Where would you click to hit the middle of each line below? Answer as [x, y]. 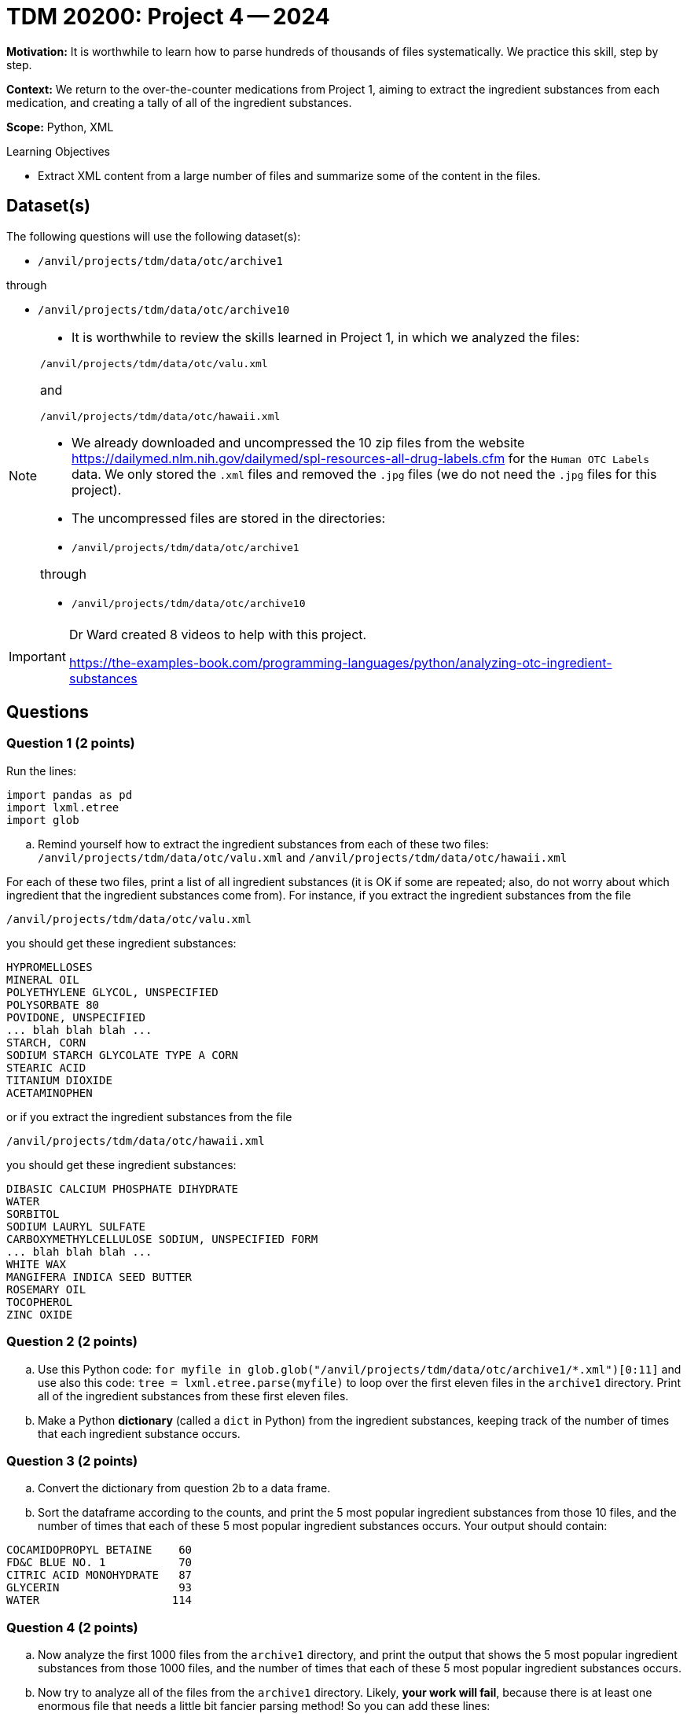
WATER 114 [99, 1600]
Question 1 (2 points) [71, 743]
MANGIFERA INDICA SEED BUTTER [99, 1276]
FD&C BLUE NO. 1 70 [99, 1563]
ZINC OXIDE [40, 1314]
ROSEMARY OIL [46, 1289]
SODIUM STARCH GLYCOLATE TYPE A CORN [123, 1055]
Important [37, 656]
